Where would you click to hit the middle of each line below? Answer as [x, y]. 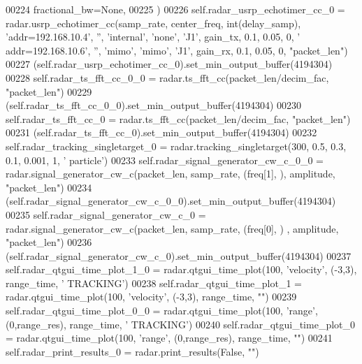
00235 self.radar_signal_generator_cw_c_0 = [106, 214]
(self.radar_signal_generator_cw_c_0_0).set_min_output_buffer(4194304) [171, 201]
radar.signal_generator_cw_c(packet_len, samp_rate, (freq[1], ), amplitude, [171, 174]
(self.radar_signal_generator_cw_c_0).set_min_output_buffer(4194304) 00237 [179, 255]
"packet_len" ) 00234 [49, 187]
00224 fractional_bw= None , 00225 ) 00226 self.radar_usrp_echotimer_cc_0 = [175, 9]
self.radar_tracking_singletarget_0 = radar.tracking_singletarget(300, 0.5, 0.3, [176, 146]
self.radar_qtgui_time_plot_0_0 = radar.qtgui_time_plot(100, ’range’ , [162, 311]
